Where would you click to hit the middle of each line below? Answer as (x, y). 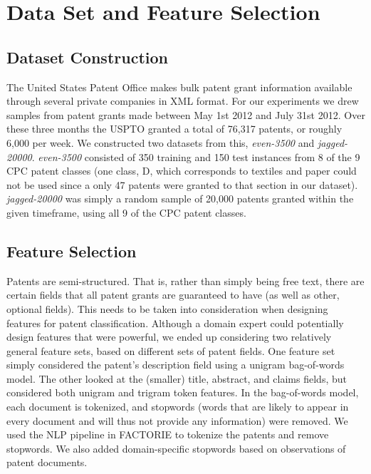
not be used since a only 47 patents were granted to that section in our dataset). (182, 184)
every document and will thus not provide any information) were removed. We (177, 420)
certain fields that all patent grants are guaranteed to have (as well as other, (173, 295)
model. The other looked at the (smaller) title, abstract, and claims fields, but (177, 378)
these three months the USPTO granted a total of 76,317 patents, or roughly (174, 129)
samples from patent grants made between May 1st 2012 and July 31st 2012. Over (186, 114)
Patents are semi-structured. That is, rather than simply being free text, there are (185, 280)
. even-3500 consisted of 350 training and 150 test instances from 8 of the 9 (196, 156)
